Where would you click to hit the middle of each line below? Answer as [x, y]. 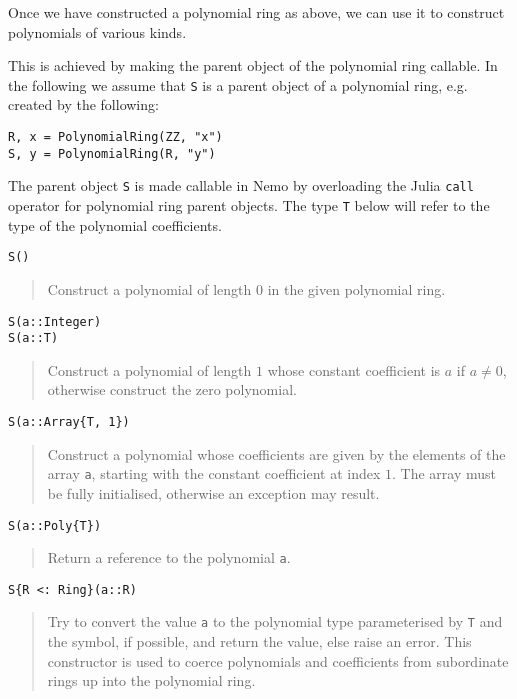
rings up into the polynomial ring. [151, 680]
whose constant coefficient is [354, 369]
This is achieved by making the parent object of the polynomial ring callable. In [253, 65]
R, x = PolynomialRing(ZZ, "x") [115, 137]
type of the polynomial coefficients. [115, 224]
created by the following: [83, 104]
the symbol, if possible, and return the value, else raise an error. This [259, 641]
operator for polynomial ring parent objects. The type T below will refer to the [249, 205]
